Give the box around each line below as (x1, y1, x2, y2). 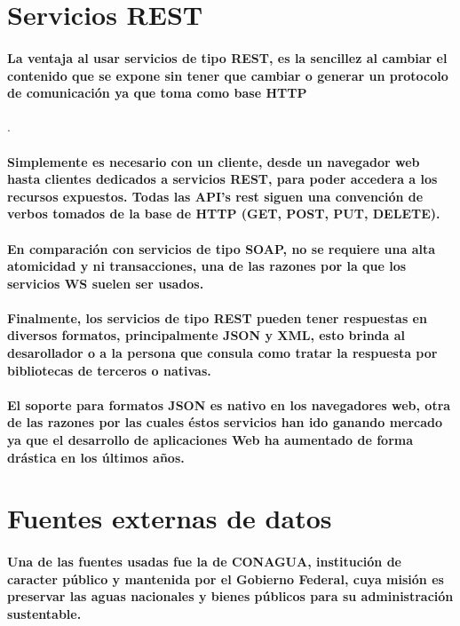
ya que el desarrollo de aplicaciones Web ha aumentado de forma (7, 431, 414, 449)
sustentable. (7, 604, 82, 622)
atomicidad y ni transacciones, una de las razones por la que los (7, 257, 407, 275)
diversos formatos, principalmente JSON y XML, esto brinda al (7, 326, 406, 345)
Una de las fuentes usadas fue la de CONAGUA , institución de (7, 552, 401, 571)
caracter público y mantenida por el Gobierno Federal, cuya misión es (7, 569, 444, 588)
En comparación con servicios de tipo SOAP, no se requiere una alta (7, 239, 436, 258)
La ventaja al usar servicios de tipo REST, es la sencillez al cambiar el (7, 48, 448, 67)
